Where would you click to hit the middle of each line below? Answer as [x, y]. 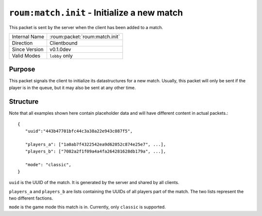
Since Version [28, 49]
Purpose [22, 69]
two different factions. [31, 198]
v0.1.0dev [60, 49]
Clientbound [63, 43]
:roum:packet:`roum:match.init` [85, 36]
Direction [22, 43]
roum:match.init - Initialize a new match [96, 13]
